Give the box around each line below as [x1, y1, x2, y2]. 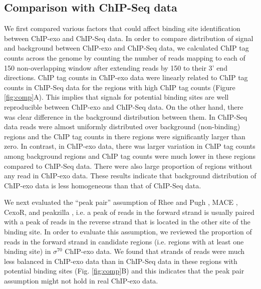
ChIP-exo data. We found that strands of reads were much [65, 246, 245, 256]
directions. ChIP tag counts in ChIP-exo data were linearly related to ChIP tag [4, 72, 248, 83]
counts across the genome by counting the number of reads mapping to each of [4, 52, 245, 63]
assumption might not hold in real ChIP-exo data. [4, 275, 158, 286]
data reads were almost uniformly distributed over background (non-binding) [4, 121, 240, 132]
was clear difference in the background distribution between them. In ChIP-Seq [4, 111, 247, 122]
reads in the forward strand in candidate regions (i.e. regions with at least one [4, 236, 244, 246]
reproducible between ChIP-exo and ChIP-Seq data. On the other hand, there [4, 101, 243, 112]
